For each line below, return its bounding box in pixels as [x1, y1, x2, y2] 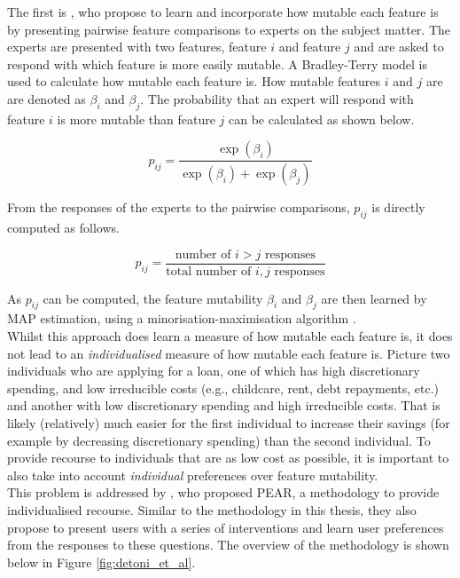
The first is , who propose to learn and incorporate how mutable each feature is [7, 3, 439, 20]
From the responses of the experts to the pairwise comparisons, [7, 198, 350, 217]
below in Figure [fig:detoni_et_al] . [7, 552, 196, 571]
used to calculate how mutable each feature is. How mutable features [7, 72, 381, 91]
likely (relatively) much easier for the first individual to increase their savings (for [7, 414, 450, 432]
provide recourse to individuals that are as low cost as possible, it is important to [7, 448, 449, 467]
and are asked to [354, 37, 444, 56]
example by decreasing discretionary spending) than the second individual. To [7, 431, 431, 449]
